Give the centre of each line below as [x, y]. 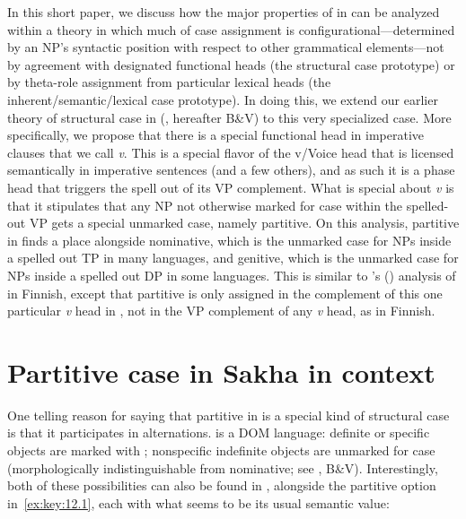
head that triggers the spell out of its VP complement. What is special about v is [231, 187]
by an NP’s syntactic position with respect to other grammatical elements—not [226, 47]
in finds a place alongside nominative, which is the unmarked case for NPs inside [229, 240]
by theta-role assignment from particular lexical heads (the [169, 82]
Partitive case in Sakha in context [221, 372]
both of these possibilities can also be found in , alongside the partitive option [222, 485]
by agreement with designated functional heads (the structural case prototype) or [231, 64]
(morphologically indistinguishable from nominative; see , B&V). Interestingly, [223, 467]
